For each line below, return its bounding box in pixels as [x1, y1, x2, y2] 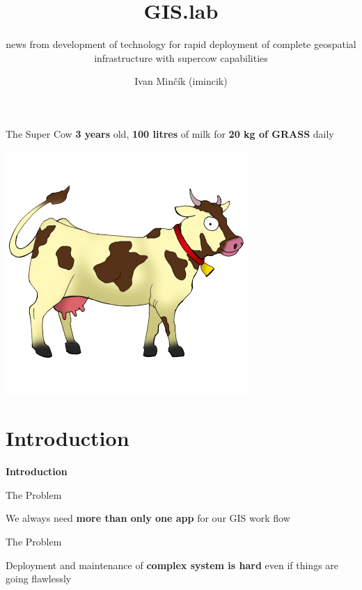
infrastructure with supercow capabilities [94, 50, 268, 65]
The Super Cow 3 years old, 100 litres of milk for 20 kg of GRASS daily [6, 126, 334, 141]
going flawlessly [6, 571, 72, 586]
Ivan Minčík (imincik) [134, 74, 228, 88]
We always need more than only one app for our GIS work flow [6, 511, 290, 525]
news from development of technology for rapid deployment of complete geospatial [6, 37, 356, 51]
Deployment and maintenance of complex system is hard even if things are [6, 557, 339, 572]
